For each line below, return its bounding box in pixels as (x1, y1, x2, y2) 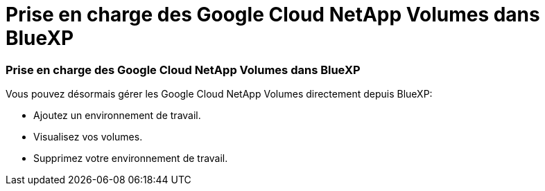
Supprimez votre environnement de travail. (33, 152, 228, 165)
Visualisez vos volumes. (33, 131, 143, 143)
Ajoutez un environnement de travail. (33, 109, 201, 122)
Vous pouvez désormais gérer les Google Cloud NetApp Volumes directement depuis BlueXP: (6, 88, 433, 100)
